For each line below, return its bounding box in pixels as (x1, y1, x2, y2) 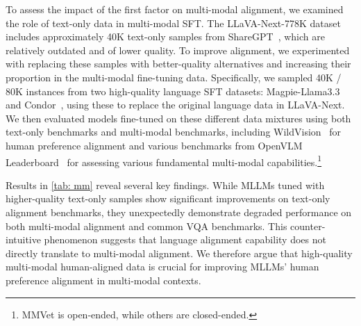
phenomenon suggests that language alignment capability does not (44, 232, 326, 247)
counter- (290, 218, 326, 233)
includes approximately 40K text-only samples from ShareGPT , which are (6, 29, 325, 44)
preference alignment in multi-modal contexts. (6, 272, 201, 287)
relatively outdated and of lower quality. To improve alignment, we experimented (6, 42, 350, 57)
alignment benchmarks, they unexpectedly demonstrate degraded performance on (6, 204, 352, 219)
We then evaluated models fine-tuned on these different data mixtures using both (6, 111, 351, 125)
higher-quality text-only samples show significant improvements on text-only (6, 191, 330, 206)
